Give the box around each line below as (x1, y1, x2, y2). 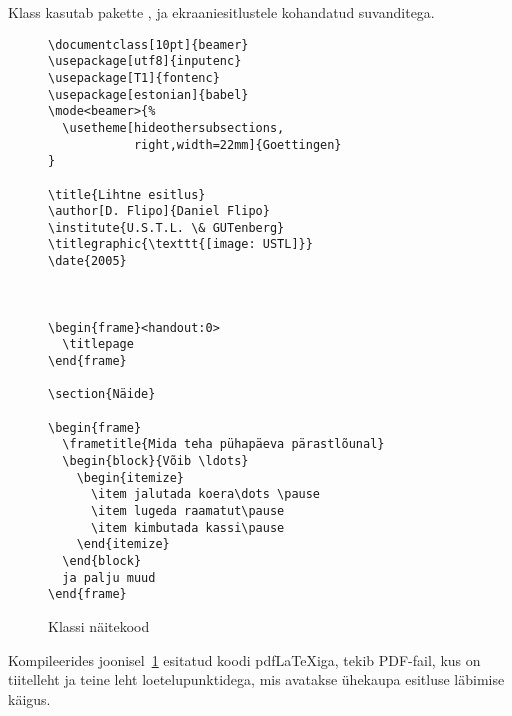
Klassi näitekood (48, 615, 150, 636)
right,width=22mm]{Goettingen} (133, 137, 342, 152)
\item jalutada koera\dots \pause (90, 487, 321, 502)
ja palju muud (62, 570, 156, 585)
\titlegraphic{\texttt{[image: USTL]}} (48, 237, 313, 252)
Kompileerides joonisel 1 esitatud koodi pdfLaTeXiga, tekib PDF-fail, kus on (8, 649, 481, 670)
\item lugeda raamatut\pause (90, 503, 285, 518)
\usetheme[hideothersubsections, (62, 120, 285, 135)
